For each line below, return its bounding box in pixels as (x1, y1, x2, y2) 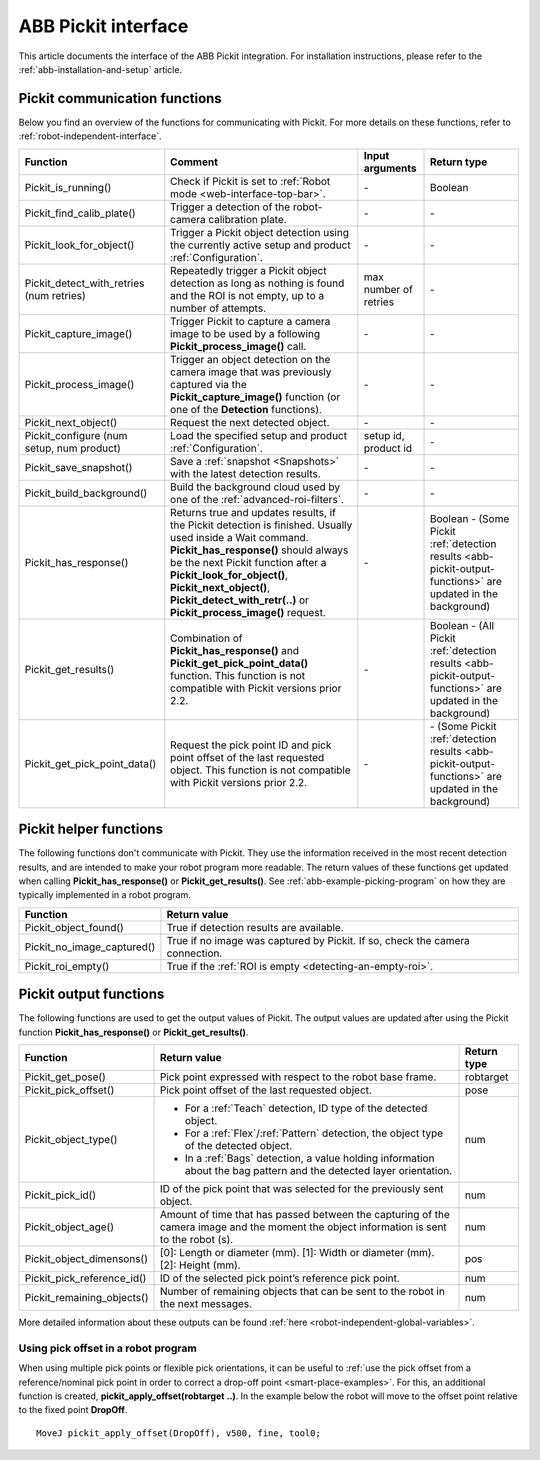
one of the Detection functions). (170, 402, 322, 416)
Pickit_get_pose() (24, 1070, 107, 1084)
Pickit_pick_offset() (24, 1083, 115, 1097)
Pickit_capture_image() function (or (170, 390, 341, 404)
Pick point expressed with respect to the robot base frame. (159, 1070, 437, 1084)
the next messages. (159, 1297, 253, 1310)
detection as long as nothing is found (170, 276, 345, 290)
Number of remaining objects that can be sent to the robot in (159, 1285, 445, 1298)
